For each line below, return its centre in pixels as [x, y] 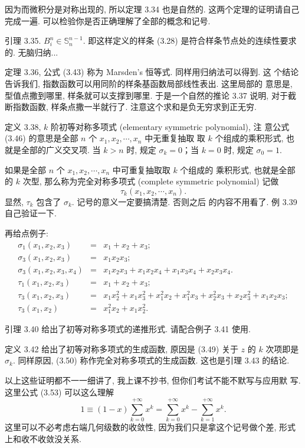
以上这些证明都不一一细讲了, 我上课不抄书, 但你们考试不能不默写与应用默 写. [153, 380]
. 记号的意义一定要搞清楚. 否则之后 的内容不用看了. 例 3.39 [184, 201]
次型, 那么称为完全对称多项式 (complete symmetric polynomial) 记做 [151, 181]
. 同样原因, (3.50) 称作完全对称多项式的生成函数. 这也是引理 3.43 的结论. [151, 360]
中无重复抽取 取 [175, 138]
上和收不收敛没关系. [43, 438]
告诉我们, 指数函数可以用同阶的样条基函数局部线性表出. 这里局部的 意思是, [149, 83]
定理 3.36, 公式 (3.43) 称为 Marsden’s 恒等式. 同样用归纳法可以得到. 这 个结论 [152, 72]
